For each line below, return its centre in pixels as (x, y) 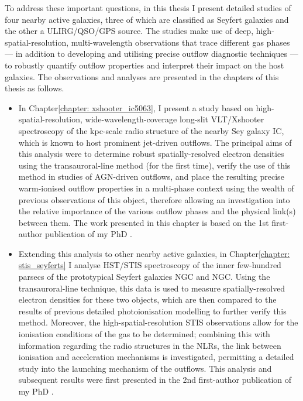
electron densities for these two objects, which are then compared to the (147, 299)
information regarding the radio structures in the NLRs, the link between (150, 345)
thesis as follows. (35, 88)
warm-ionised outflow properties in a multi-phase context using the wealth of (156, 188)
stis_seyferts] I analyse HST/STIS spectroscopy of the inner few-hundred (150, 265)
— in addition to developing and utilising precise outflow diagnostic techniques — (151, 54)
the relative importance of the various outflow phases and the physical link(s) (157, 211)
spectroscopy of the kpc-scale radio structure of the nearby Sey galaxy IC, (151, 130)
